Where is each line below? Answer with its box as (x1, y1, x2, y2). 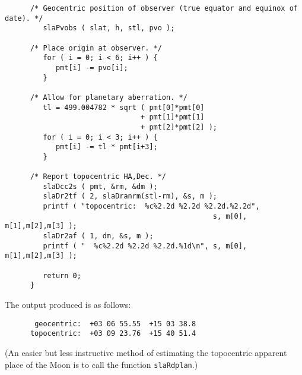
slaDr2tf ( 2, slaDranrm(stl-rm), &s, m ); (43, 192, 217, 201)
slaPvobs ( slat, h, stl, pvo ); (43, 24, 175, 33)
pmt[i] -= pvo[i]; (55, 63, 128, 72)
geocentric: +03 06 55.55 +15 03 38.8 (34, 319, 196, 328)
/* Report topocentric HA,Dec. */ (30, 172, 167, 181)
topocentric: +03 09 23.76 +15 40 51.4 (30, 329, 196, 338)
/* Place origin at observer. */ (30, 43, 162, 52)
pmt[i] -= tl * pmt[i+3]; (55, 143, 158, 152)
